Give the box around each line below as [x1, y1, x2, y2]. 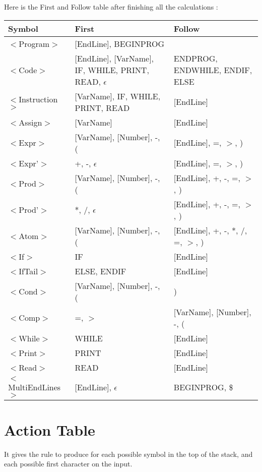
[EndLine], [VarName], [75, 52, 154, 64]
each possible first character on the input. [4, 458, 133, 469]
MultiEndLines [8, 381, 61, 393]
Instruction [19, 93, 58, 105]
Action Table [4, 419, 95, 440]
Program [19, 37, 50, 49]
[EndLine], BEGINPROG [75, 37, 165, 49]
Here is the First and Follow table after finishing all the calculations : [4, 2, 218, 12]
